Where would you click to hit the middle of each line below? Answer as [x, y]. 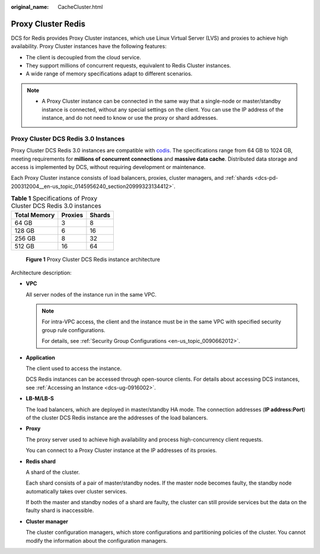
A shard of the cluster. [53, 472]
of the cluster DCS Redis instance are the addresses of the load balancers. [117, 418]
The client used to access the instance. [73, 368]
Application [41, 357]
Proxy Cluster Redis [48, 24]
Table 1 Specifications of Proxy [54, 199]
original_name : [30, 7]
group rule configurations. [74, 330]
